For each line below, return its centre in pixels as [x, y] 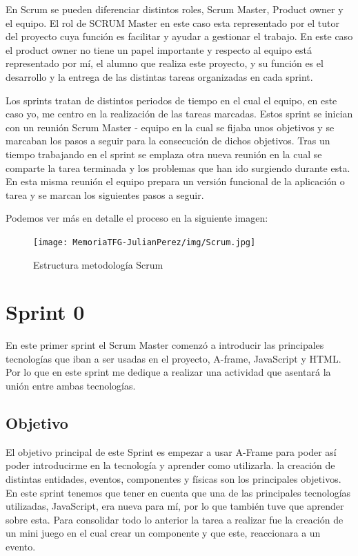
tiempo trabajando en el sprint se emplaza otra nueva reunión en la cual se [164, 154]
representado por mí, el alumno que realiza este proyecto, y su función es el [165, 63]
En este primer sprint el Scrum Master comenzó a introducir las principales [165, 345]
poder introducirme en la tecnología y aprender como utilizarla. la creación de [170, 465]
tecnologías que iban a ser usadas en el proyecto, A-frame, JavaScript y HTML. [173, 358]
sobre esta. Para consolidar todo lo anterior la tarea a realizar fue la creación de [175, 519]
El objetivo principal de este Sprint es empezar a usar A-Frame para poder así [171, 451]
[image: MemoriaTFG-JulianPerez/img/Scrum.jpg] [145, 242]
